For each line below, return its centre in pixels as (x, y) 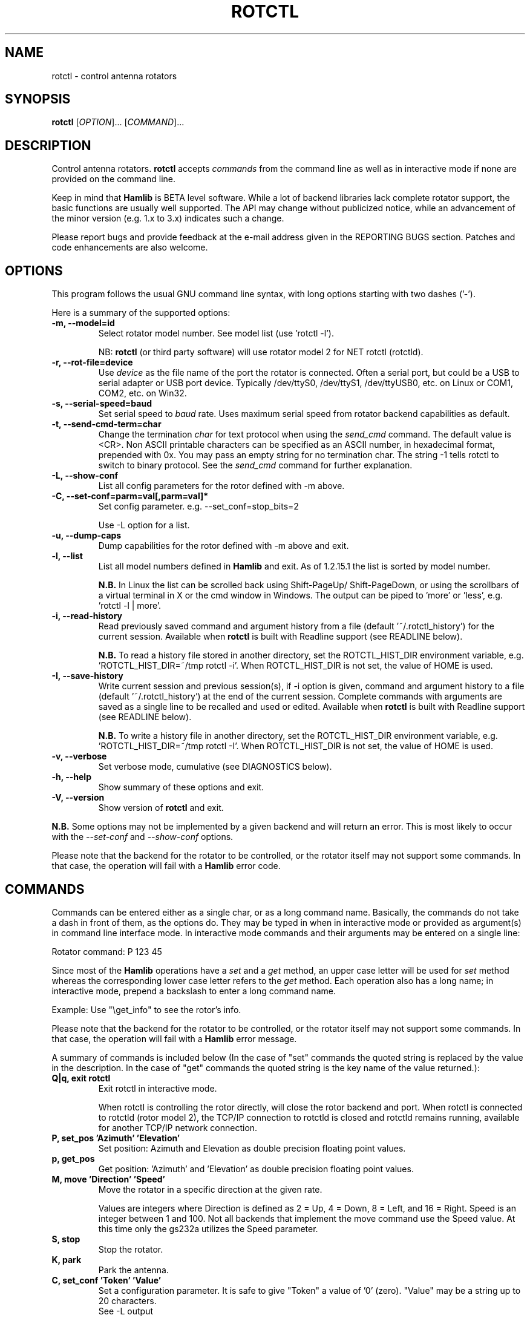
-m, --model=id (83, 323)
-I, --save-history (87, 676)
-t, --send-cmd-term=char (106, 424)
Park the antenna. (133, 1270)
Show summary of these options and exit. (181, 787)
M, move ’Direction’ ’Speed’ (108, 1179)
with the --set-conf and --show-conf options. (142, 837)
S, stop (66, 1239)
